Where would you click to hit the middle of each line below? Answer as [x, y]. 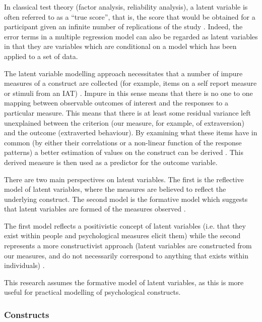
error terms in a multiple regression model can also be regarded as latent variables [131, 36]
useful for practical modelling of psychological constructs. [92, 292]
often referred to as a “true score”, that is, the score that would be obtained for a [130, 16]
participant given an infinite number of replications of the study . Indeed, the [123, 26]
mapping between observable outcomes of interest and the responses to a [116, 103]
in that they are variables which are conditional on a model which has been [120, 46]
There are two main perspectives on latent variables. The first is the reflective [124, 179]
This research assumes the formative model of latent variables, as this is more [124, 282]
